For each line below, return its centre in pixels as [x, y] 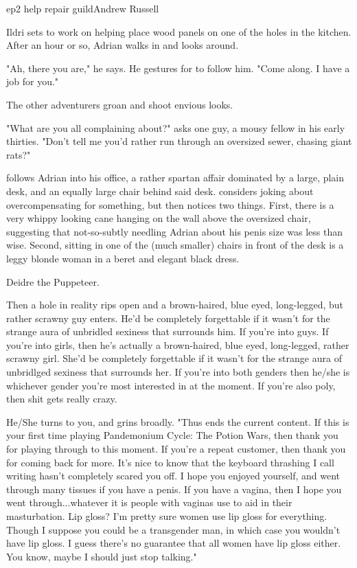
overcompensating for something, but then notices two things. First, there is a [170, 204]
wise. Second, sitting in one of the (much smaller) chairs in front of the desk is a [175, 245]
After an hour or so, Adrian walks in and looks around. [123, 45]
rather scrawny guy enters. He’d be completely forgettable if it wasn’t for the [168, 318]
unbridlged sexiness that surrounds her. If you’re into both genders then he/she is [178, 372]
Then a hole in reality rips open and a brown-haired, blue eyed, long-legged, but [175, 305]
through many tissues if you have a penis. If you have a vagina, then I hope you [174, 489]
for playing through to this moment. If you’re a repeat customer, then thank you [176, 449]
